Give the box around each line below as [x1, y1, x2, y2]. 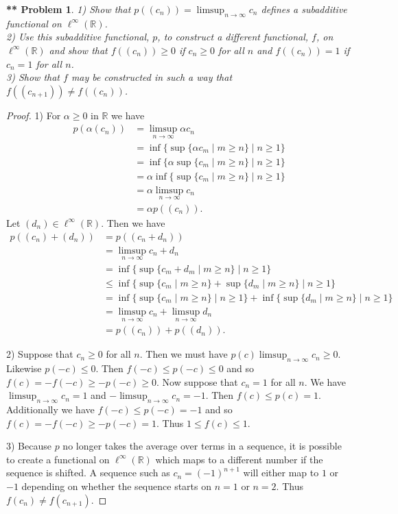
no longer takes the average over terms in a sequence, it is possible [62, 439, 342, 453]
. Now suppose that [156, 374, 238, 389]
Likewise [6, 361, 42, 376]
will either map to [243, 465, 319, 480]
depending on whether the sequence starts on [21, 478, 211, 493]
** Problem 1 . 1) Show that [6, 2, 131, 16]
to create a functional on [6, 452, 110, 466]
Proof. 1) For [6, 108, 61, 122]
